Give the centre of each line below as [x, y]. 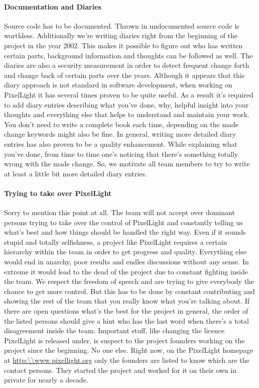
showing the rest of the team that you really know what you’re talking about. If [127, 301]
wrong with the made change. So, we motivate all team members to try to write [127, 164]
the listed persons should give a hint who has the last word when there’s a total [126, 320]
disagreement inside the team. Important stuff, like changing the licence [114, 330]
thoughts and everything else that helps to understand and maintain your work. [127, 114]
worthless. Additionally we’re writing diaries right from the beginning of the [121, 35]
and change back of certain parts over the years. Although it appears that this [124, 75]
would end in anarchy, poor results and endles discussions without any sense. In [126, 262]
